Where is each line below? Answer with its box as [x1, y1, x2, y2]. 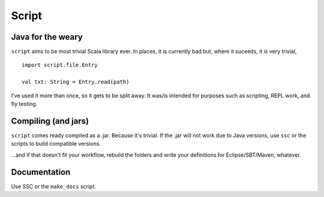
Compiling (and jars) [11, 116, 89, 126]
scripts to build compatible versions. [11, 140, 101, 147]
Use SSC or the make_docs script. [11, 183, 96, 190]
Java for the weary [11, 32, 83, 42]
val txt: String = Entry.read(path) [22, 79, 130, 85]
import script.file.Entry [22, 62, 98, 68]
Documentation [11, 167, 71, 177]
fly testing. [11, 100, 38, 108]
